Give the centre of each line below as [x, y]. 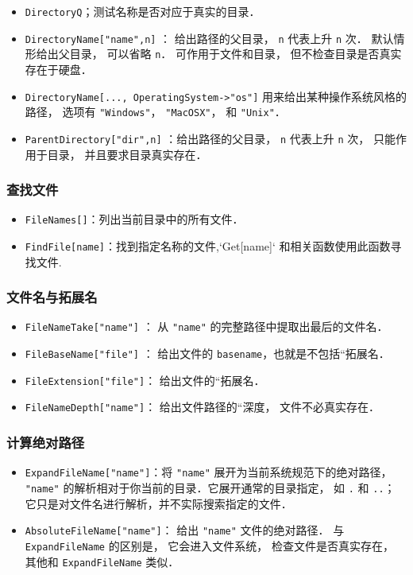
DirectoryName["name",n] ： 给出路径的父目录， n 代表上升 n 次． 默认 [209, 38]
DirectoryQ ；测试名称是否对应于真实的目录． [143, 11]
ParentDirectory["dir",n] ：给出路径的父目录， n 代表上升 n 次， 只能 [210, 138]
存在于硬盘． [58, 69]
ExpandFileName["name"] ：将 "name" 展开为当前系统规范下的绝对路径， [208, 472]
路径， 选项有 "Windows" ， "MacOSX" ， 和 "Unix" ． [155, 112]
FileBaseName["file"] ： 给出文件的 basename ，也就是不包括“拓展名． [207, 354]
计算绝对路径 [46, 443]
